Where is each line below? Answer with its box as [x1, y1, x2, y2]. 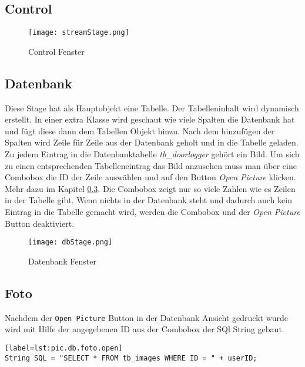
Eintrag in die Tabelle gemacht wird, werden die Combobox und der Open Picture [5, 206, 300, 217]
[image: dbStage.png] [28, 238, 113, 247]
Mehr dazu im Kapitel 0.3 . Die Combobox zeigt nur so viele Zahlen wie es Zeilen [5, 182, 296, 194]
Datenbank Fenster [28, 254, 97, 267]
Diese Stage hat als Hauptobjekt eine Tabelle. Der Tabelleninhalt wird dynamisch [5, 101, 299, 114]
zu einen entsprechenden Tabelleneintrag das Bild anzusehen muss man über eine [5, 159, 297, 171]
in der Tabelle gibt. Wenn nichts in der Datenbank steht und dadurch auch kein [5, 194, 292, 206]
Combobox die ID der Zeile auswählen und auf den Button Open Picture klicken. [5, 171, 296, 183]
